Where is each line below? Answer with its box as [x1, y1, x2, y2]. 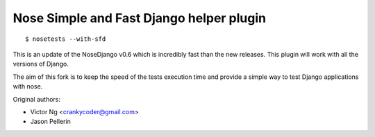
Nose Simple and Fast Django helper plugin [12, 10, 267, 26]
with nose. [12, 82, 43, 91]
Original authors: [12, 95, 61, 103]
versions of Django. [12, 60, 69, 68]
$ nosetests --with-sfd [25, 35, 106, 43]
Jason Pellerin [30, 118, 71, 126]
